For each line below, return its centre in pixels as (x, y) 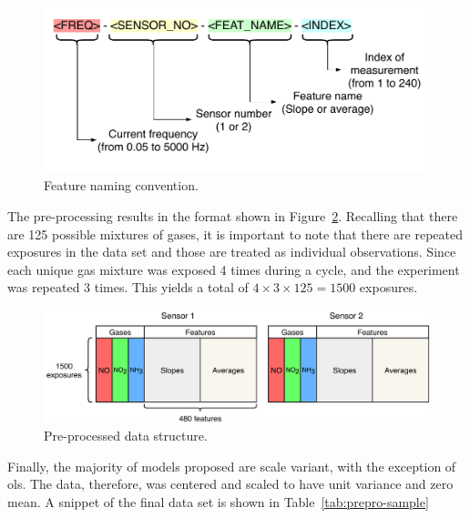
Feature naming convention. (121, 185)
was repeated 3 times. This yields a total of (128, 287)
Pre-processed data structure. (126, 436)
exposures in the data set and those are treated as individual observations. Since (232, 252)
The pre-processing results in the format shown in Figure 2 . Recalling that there (233, 216)
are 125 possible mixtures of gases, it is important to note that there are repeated (235, 234)
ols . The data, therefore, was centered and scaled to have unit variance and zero (230, 484)
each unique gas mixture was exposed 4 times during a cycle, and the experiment (234, 269)
